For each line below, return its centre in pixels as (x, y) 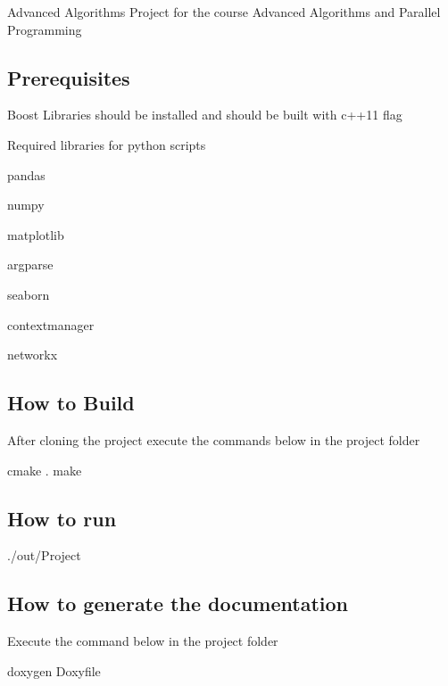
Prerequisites (69, 77)
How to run (62, 518)
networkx (33, 355)
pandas (26, 174)
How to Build (71, 403)
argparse (30, 264)
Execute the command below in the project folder (143, 641)
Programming (45, 29)
